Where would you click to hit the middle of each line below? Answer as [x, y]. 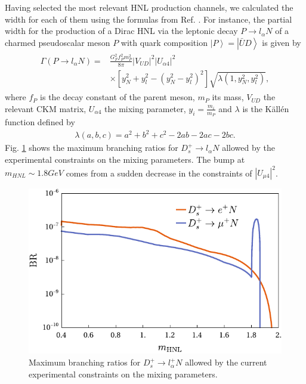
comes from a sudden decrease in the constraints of [159, 172]
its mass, [228, 97]
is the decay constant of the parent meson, [118, 97]
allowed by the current [226, 362]
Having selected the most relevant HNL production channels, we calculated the [149, 7]
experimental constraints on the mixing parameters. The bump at [125, 159]
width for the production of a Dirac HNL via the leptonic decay [121, 31]
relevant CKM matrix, [46, 108]
